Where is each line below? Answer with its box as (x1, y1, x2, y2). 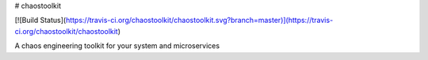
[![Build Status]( (14, 16, 67, 25)
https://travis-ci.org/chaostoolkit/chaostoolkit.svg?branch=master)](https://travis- (65, 16, 334, 25)
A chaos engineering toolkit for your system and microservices (14, 41, 220, 51)
